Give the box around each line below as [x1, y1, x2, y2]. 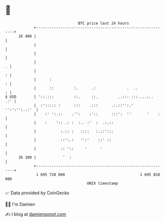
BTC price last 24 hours [78, 21, 129, 26]
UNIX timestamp [86, 180, 119, 186]
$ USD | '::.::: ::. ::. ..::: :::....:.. [5, 94, 154, 99]
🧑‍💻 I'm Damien [5, 201, 36, 207]
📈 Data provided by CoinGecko [5, 190, 70, 196]
